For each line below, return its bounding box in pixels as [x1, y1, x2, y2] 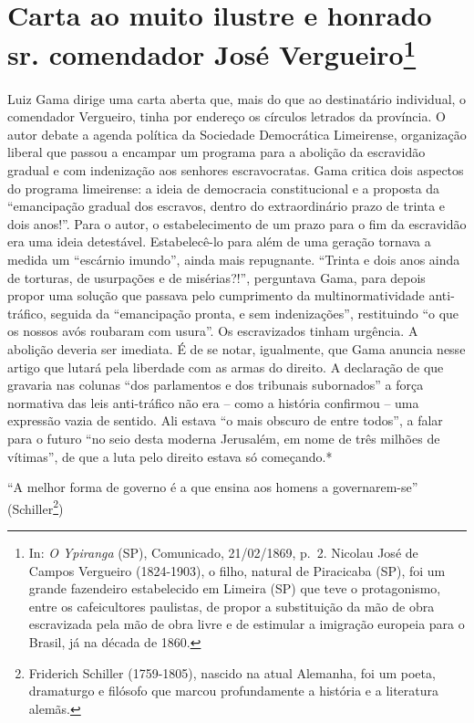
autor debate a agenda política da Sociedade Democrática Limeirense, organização [7, 124, 467, 143]
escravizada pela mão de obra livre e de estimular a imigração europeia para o [28, 614, 465, 634]
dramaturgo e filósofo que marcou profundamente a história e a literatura [28, 681, 439, 700]
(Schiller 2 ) [7, 496, 64, 518]
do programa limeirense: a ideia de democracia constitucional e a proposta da [7, 178, 440, 197]
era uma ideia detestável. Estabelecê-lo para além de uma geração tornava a [7, 232, 431, 251]
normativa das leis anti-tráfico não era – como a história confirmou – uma [7, 393, 419, 412]
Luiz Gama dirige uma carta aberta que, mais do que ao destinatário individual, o [7, 89, 467, 108]
